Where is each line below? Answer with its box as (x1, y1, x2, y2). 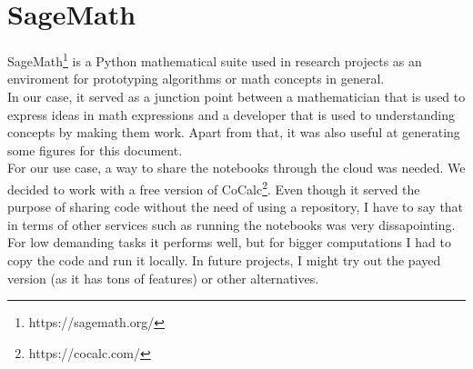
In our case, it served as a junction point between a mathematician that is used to (7, 86, 466, 105)
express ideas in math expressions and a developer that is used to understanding (7, 105, 456, 124)
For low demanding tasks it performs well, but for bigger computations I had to (7, 233, 451, 252)
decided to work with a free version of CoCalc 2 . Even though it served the (7, 176, 420, 198)
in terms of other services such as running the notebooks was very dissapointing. (7, 214, 456, 234)
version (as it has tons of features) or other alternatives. (7, 268, 319, 287)
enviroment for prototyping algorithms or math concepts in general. (7, 69, 385, 88)
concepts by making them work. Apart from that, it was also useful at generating (7, 123, 460, 142)
